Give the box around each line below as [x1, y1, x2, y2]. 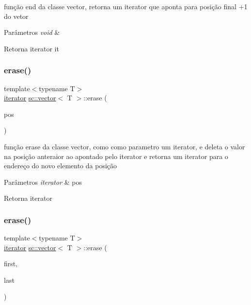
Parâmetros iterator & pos [4, 177, 82, 187]
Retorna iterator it [4, 43, 59, 53]
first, [4, 258, 18, 269]
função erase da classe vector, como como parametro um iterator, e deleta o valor [4, 141, 245, 151]
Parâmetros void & [4, 27, 60, 37]
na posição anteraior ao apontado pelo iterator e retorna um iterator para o [4, 151, 228, 161]
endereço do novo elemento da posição [4, 161, 117, 171]
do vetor [4, 11, 29, 21]
